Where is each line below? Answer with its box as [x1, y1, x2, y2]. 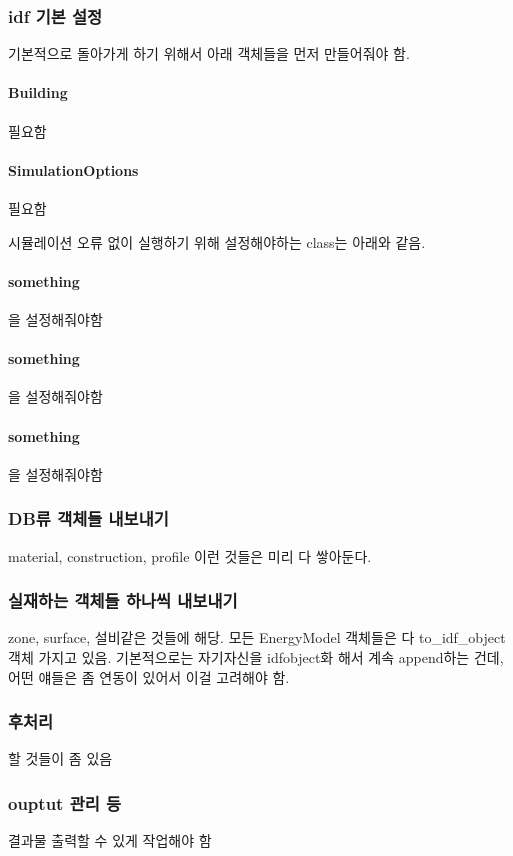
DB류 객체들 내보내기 [8, 506, 169, 531]
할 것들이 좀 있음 [8, 748, 113, 769]
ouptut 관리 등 [8, 790, 122, 815]
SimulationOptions [8, 159, 139, 180]
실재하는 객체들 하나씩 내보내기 [8, 588, 238, 613]
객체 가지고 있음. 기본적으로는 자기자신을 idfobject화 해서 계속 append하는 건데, [8, 646, 504, 667]
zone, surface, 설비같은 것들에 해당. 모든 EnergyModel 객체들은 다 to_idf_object [8, 627, 506, 648]
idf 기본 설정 [8, 3, 103, 28]
